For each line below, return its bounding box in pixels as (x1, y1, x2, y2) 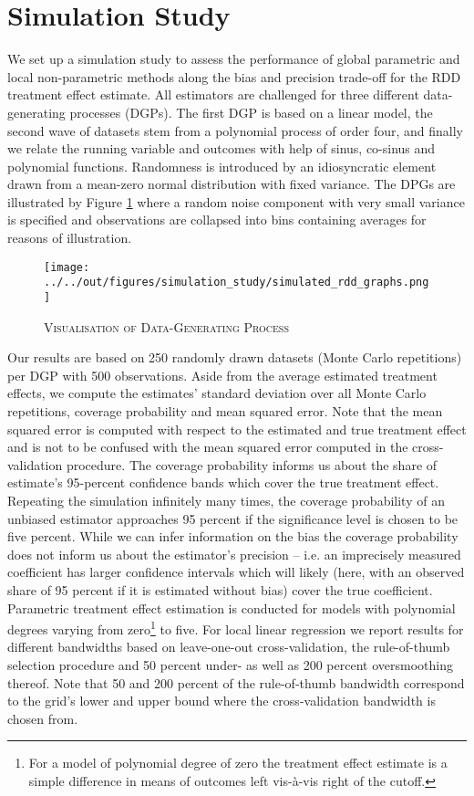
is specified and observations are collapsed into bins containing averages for (7, 210, 427, 229)
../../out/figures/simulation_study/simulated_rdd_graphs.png (44, 276, 429, 289)
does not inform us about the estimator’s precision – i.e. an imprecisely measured (7, 544, 461, 563)
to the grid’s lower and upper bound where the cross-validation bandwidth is (7, 691, 436, 710)
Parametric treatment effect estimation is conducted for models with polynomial (7, 598, 456, 617)
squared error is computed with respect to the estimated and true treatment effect (7, 419, 467, 438)
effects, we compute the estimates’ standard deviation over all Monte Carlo (7, 383, 427, 403)
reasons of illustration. (7, 228, 132, 247)
